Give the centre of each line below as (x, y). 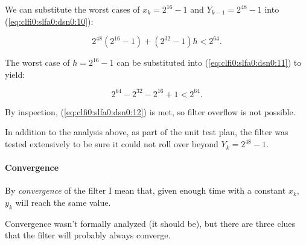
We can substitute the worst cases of (72, 9)
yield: (15, 74)
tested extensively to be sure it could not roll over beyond (112, 144)
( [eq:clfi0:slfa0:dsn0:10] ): (49, 21)
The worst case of (37, 62)
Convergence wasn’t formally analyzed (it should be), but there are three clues (150, 223)
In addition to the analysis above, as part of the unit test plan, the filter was (147, 132)
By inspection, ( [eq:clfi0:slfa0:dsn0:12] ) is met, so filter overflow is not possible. (150, 111)
